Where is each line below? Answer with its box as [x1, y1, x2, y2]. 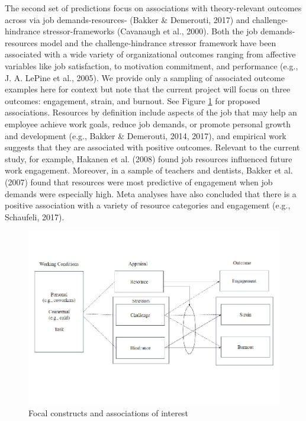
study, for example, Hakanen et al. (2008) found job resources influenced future [5, 152, 292, 165]
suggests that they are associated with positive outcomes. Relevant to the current [5, 141, 300, 153]
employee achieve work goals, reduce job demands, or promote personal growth [5, 117, 291, 130]
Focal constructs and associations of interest [28, 407, 188, 419]
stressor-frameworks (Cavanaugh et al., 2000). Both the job [43, 25, 258, 37]
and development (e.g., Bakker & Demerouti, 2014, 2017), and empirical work [5, 129, 286, 142]
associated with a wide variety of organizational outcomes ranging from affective [5, 48, 296, 60]
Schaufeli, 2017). [5, 210, 65, 223]
